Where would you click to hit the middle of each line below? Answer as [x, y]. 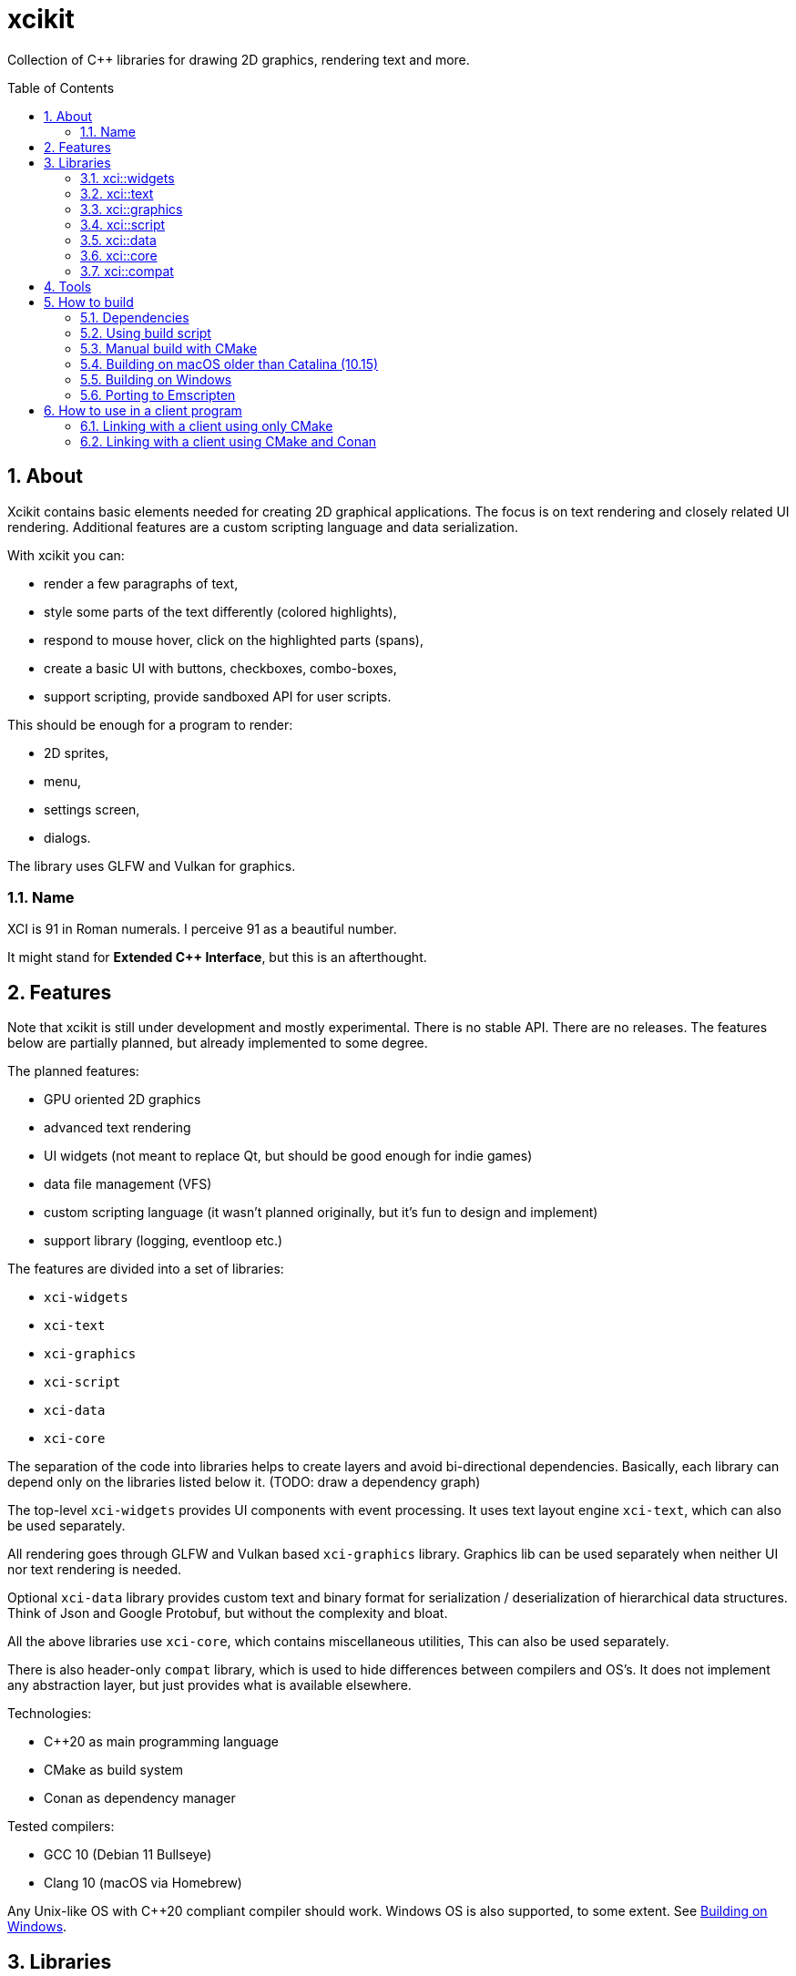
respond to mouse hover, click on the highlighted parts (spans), [234, 640]
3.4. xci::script [123, 224]
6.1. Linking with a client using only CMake [207, 425]
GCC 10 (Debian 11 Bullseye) [128, 1855]
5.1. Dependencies [135, 317]
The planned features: [73, 1071]
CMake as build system [114, 1770]
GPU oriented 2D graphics [122, 1100]
